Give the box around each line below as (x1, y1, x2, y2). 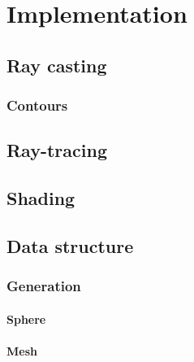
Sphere (6, 310, 46, 327)
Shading (6, 185, 75, 211)
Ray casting (6, 52, 107, 77)
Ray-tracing (6, 137, 107, 163)
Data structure (6, 233, 134, 258)
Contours (6, 95, 68, 116)
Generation (6, 276, 81, 296)
